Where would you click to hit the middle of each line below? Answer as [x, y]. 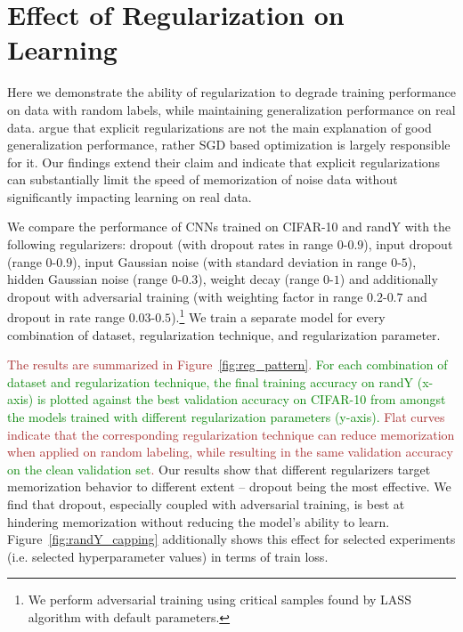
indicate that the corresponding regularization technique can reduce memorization [231, 434]
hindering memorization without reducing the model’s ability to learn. [199, 521]
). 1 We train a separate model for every [278, 316]
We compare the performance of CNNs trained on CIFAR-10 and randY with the [229, 227]
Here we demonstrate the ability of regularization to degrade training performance [232, 92]
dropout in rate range [66, 317]
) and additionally [389, 279]
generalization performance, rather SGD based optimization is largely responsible [229, 145]
